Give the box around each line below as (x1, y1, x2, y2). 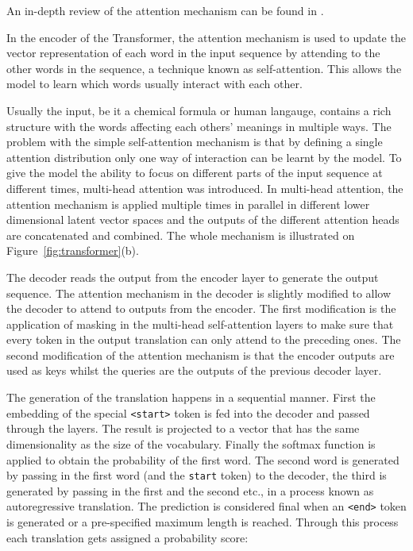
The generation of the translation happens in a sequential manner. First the (6, 389, 376, 406)
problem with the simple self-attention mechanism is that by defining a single (6, 133, 383, 150)
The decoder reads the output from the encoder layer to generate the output (6, 268, 379, 285)
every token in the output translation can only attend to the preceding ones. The (6, 331, 401, 348)
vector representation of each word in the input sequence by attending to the (6, 44, 380, 61)
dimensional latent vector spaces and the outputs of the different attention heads (6, 211, 399, 228)
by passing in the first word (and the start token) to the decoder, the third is (6, 467, 387, 484)
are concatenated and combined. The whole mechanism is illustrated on (6, 226, 355, 243)
